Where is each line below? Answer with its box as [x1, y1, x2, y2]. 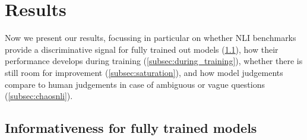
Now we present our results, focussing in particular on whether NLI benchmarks [5, 31, 296, 44]
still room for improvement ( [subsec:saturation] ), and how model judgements [5, 66, 283, 78]
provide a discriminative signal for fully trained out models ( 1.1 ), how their [5, 43, 278, 55]
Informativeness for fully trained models [5, 119, 257, 137]
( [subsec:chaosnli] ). [5, 90, 73, 102]
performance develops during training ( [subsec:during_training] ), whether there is [5, 55, 303, 67]
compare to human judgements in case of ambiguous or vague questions [5, 78, 265, 90]
